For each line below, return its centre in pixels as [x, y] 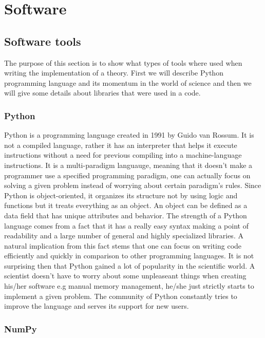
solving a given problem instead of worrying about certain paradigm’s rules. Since [133, 185]
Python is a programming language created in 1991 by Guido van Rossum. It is [129, 135]
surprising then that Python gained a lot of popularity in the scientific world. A [130, 265]
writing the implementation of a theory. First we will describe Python [114, 73]
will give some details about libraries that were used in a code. [102, 93]
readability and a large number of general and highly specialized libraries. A [124, 236]
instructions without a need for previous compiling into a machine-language [123, 155]
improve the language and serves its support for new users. [97, 306]
